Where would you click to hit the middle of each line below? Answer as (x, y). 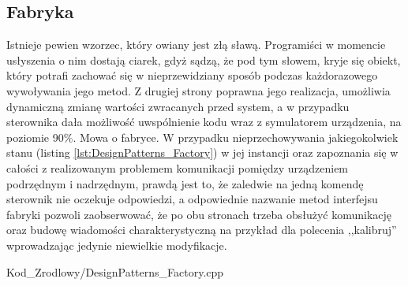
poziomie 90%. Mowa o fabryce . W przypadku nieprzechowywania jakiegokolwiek (202, 137)
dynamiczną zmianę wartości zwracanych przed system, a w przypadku (178, 106)
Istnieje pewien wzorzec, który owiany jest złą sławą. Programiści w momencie (196, 45)
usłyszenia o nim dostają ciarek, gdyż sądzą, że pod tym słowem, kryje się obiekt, (204, 59)
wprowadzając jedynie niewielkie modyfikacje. (117, 245)
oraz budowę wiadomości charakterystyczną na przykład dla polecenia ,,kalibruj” (202, 230)
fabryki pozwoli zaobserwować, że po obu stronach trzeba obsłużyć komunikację (199, 214)
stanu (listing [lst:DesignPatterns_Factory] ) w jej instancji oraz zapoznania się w (202, 152)
